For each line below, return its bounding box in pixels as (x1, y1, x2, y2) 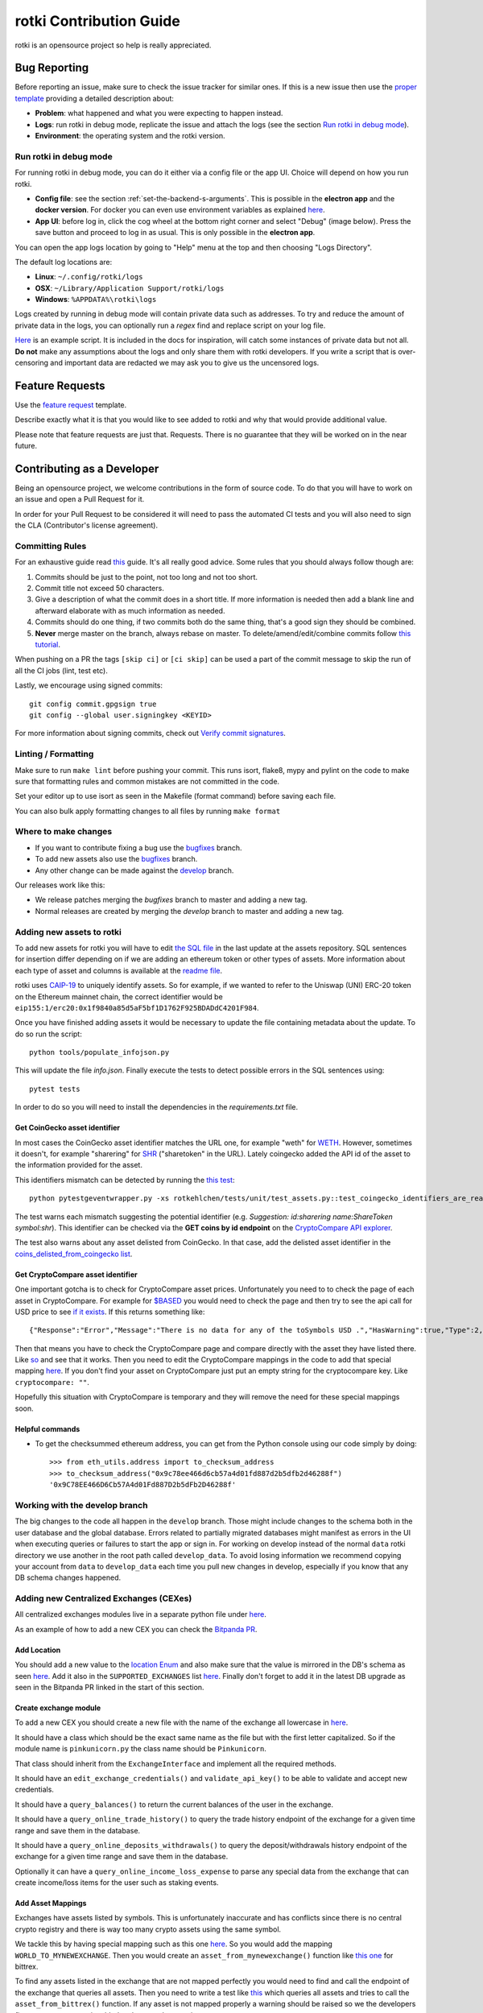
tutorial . (35, 640, 60, 650)
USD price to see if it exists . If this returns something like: (14, 1307, 205, 1317)
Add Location (14, 1645, 61, 1655)
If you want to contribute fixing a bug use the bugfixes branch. (35, 842, 242, 853)
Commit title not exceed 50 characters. (35, 584, 164, 593)
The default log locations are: (14, 257, 113, 267)
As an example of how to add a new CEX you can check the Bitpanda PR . (14, 1624, 258, 1634)
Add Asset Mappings (14, 1899, 87, 1908)
